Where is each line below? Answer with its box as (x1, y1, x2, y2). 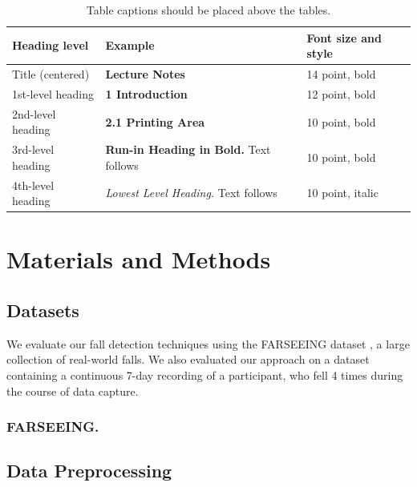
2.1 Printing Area (105, 113, 205, 130)
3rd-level (12, 141, 55, 158)
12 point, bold (306, 85, 376, 102)
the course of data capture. (6, 382, 139, 399)
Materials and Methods (6, 243, 271, 276)
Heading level (12, 37, 89, 54)
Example (105, 37, 155, 54)
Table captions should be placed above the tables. (86, 2, 331, 18)
